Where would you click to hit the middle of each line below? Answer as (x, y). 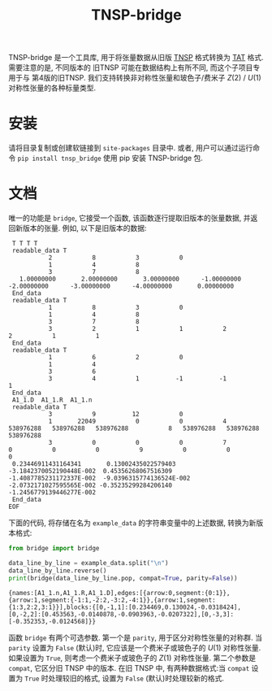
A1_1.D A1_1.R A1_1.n (52, 400)
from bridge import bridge (54, 549)
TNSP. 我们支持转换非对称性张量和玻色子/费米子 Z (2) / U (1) (163, 78)
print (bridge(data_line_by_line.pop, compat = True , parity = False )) (123, 578)
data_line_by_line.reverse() (58, 571)
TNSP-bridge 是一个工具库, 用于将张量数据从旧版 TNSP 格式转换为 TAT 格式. (136, 58)
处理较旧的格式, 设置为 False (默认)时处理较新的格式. (136, 678)
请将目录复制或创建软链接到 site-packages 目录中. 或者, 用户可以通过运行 (131, 148)
